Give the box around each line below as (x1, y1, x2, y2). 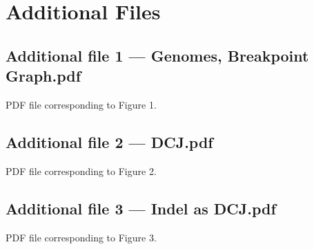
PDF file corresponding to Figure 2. (6, 163, 157, 178)
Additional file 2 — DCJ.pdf (6, 131, 213, 152)
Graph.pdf (6, 65, 81, 86)
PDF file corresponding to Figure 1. (6, 97, 157, 111)
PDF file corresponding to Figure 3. (6, 230, 157, 244)
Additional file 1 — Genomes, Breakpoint (6, 44, 309, 66)
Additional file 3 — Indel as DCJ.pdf (6, 197, 276, 219)
